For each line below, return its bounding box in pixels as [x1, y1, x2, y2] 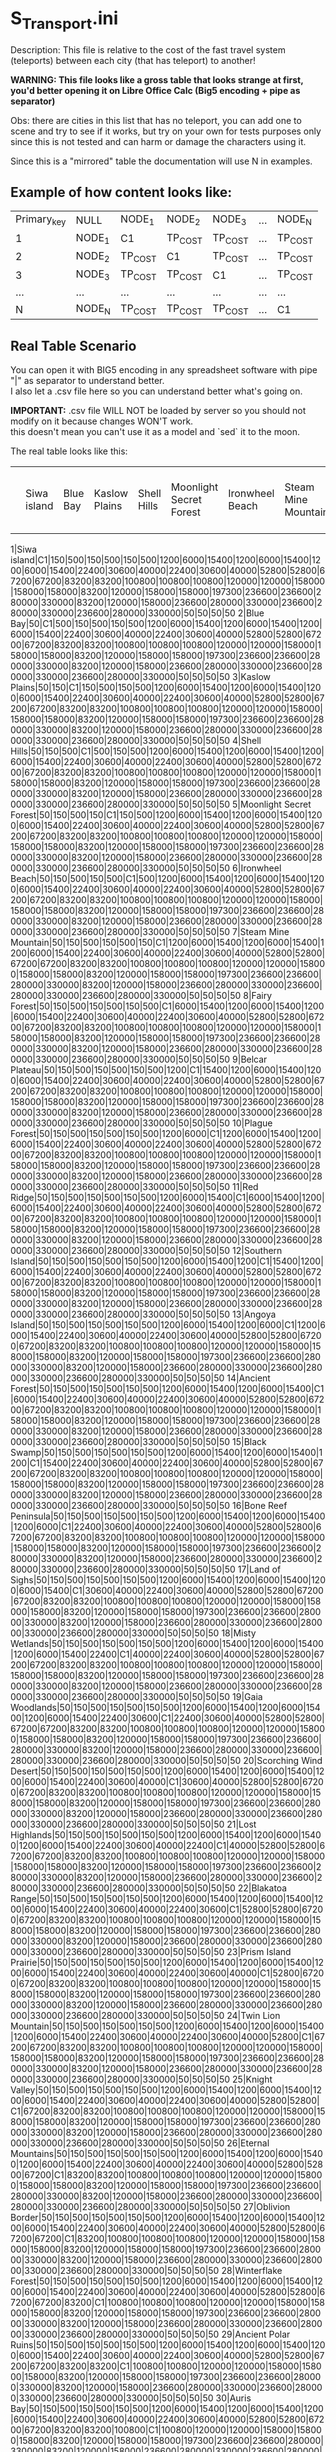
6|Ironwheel [232, 862, 282, 874]
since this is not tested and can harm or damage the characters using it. [10, 135, 307, 147]
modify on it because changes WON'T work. [10, 415, 194, 427]
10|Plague [232, 1117, 273, 1129]
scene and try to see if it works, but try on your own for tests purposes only [10, 125, 322, 137]
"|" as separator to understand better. [10, 375, 165, 387]
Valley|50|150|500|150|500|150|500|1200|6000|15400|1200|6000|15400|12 [10, 2084, 322, 2096]
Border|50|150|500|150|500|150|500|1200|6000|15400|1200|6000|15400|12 [10, 2212, 326, 2224]
